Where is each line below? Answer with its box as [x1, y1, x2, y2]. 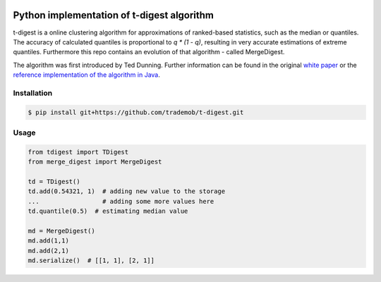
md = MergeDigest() [28, 226, 95, 235]
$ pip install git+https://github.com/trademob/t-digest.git [28, 108, 244, 116]
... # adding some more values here [28, 197, 214, 205]
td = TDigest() [28, 177, 80, 185]
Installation [13, 88, 53, 98]
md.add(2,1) [28, 247, 70, 255]
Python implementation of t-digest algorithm [13, 9, 214, 21]
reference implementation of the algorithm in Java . [13, 70, 160, 79]
